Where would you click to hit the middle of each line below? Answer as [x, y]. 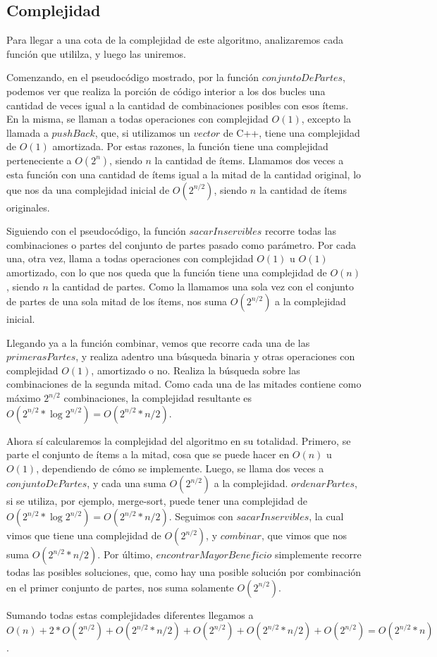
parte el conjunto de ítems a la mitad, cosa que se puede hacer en [148, 454]
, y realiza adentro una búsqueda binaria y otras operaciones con [215, 356]
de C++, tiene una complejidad [291, 132]
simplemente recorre [318, 554]
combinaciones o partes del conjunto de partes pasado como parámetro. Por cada [181, 244]
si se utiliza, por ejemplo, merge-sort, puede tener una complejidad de [157, 501]
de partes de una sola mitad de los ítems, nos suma [117, 301]
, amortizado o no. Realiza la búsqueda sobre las [196, 370]
